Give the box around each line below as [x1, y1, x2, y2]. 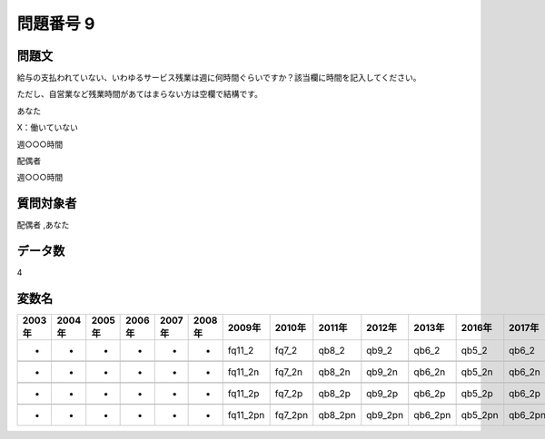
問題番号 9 [16, 14, 95, 34]
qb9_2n [366, 366, 399, 378]
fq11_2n [227, 366, 260, 378]
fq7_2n [274, 366, 303, 378]
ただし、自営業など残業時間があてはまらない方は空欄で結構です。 [16, 89, 263, 100]
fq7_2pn [274, 409, 309, 422]
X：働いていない [16, 122, 79, 133]
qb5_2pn [461, 409, 499, 422]
